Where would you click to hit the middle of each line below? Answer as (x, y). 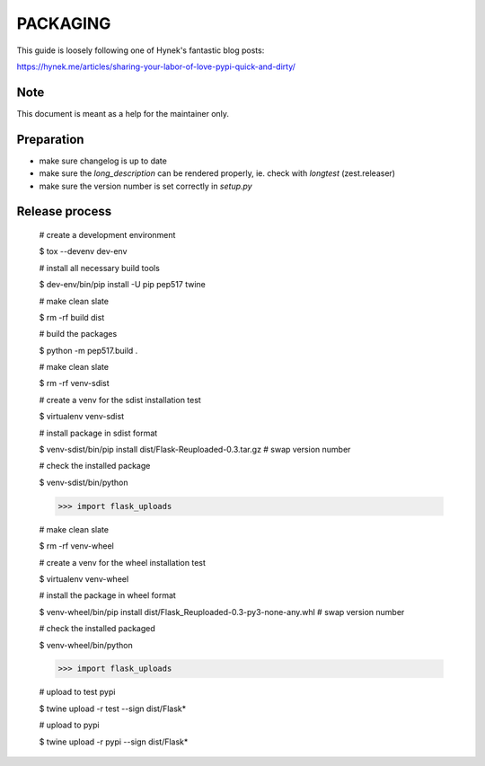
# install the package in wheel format (108, 595)
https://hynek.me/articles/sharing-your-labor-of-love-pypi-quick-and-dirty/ (156, 66)
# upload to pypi (69, 725)
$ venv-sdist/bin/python (84, 482)
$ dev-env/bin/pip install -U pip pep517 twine (123, 285)
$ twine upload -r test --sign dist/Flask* (113, 709)
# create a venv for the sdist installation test (120, 400)
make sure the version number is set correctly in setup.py (145, 186)
